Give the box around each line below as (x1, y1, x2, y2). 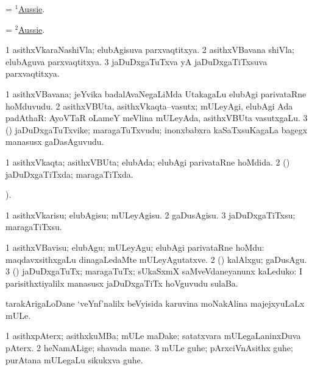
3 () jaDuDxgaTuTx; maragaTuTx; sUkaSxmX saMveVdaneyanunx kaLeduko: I (5, 265, 302, 277)
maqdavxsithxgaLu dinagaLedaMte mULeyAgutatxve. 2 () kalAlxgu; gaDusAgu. (5, 253, 307, 265)
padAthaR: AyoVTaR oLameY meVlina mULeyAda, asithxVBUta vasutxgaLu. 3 (5, 111, 308, 124)
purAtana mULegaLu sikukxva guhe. (5, 353, 143, 366)
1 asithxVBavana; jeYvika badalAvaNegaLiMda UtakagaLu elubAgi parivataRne (5, 87, 307, 100)
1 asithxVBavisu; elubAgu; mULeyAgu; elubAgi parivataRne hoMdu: (5, 240, 264, 253)
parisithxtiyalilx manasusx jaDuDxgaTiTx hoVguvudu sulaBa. (5, 276, 238, 289)
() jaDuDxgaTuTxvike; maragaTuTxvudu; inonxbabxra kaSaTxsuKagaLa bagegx (5, 123, 308, 136)
